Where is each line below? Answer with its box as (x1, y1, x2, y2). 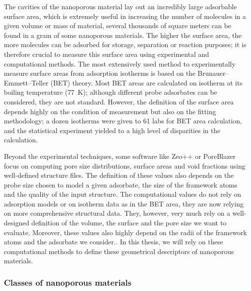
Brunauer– (197, 68, 229, 78)
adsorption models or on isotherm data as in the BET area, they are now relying (4, 198, 244, 208)
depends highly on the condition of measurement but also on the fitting (4, 106, 216, 116)
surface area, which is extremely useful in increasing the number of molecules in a (4, 11, 246, 21)
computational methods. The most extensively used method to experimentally (4, 58, 235, 68)
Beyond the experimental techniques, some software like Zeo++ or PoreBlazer (4, 151, 236, 161)
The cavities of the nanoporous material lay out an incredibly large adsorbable (4, 1, 237, 11)
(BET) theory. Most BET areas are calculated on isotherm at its (50, 77, 243, 87)
